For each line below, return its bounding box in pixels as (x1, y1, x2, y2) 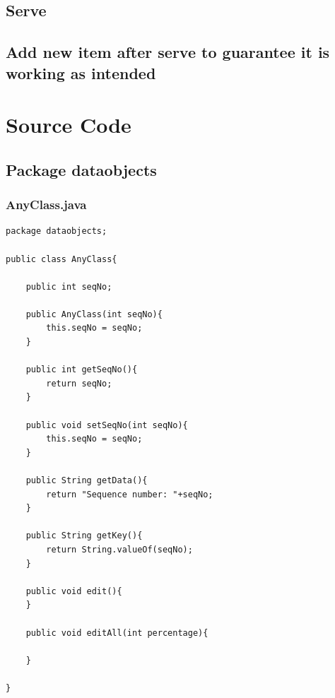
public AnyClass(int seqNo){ (25, 309, 163, 319)
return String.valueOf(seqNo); (46, 544, 193, 555)
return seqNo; (46, 378, 112, 389)
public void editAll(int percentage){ (25, 627, 208, 638)
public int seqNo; (25, 281, 112, 292)
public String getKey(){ (25, 531, 143, 541)
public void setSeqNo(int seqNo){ (25, 420, 188, 430)
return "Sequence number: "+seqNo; (46, 489, 213, 499)
